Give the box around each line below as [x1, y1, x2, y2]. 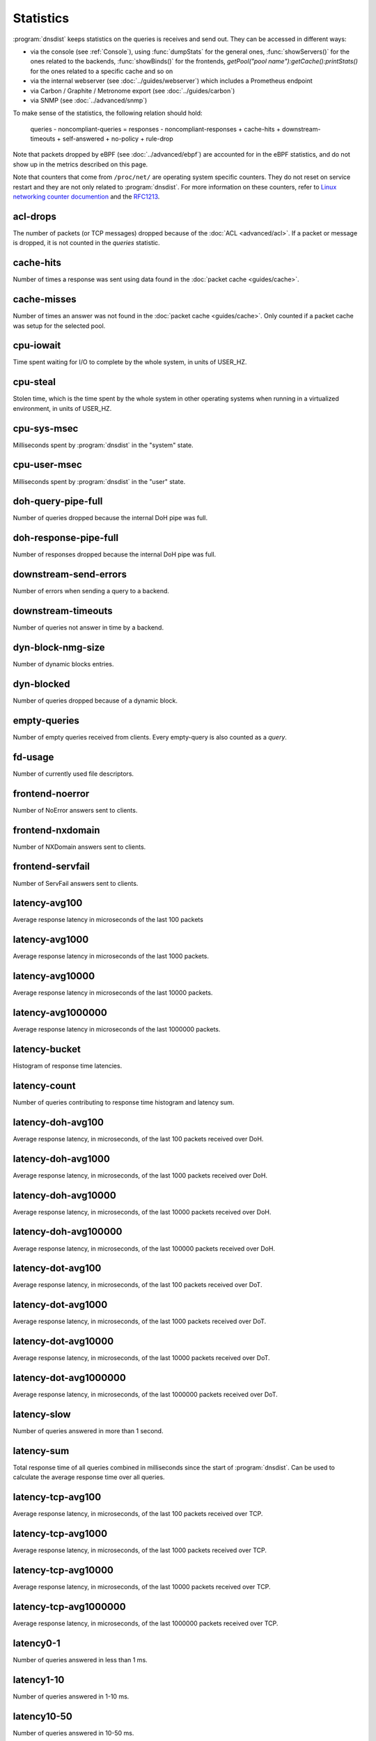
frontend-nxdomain [13, 824, 100, 836]
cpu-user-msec [13, 459, 83, 471]
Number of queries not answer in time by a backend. [13, 623, 164, 632]
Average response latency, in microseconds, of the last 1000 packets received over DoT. [13, 1317, 267, 1326]
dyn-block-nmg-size [13, 641, 105, 653]
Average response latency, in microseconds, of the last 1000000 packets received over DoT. [13, 1390, 278, 1399]
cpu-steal [13, 376, 56, 388]
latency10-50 [13, 1710, 72, 1722]
